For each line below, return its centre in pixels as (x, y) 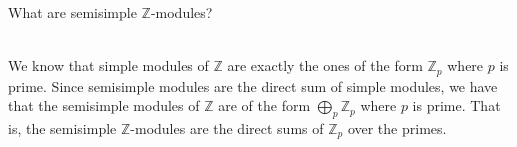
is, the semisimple (62, 128)
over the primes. (397, 128)
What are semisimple (72, 12)
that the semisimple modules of (104, 105)
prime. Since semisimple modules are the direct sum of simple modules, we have (253, 85)
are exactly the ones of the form (325, 65)
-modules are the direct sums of (227, 128)
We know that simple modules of (108, 65)
